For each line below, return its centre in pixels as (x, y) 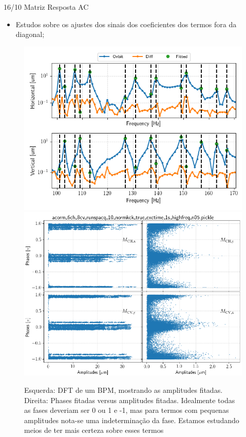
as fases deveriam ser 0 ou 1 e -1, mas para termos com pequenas (127, 410)
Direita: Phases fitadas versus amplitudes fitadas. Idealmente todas (130, 400)
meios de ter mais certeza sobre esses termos (94, 430)
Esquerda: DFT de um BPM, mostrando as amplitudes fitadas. (124, 389)
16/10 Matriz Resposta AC (46, 7)
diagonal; (30, 34)
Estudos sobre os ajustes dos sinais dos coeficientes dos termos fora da (126, 24)
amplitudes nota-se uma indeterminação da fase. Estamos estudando (132, 420)
